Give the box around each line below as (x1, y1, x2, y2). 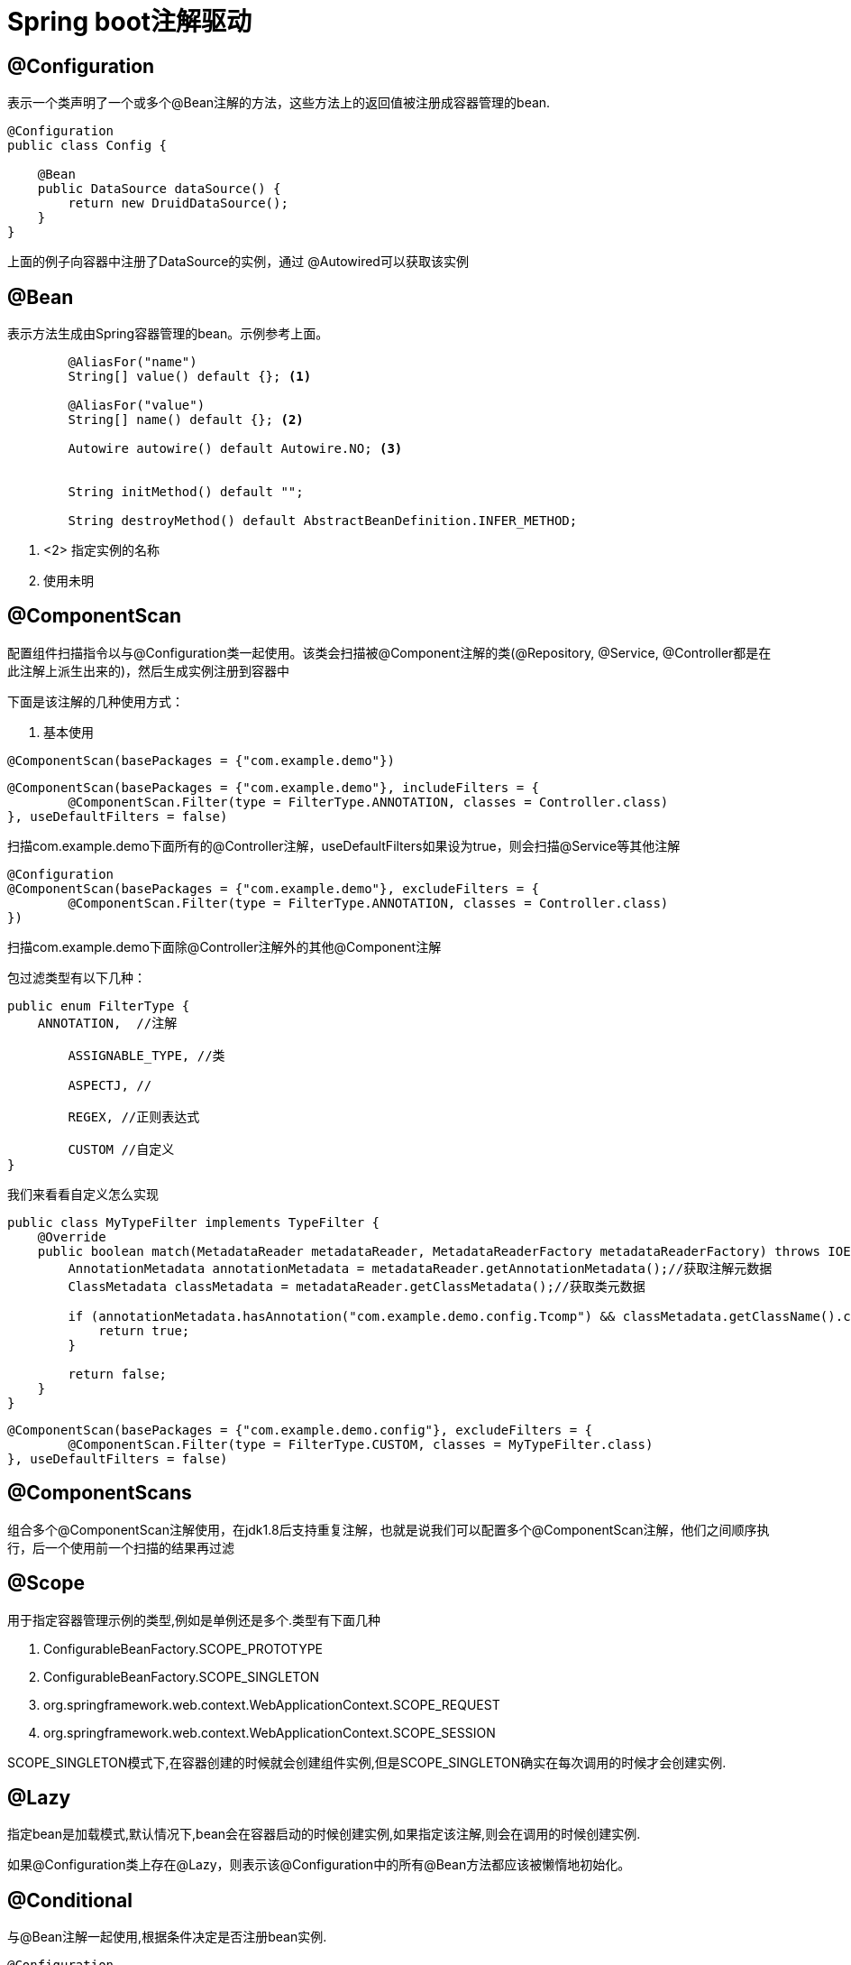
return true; (98, 1323, 190, 1338)
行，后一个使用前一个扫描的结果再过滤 (7, 1539, 234, 1555)
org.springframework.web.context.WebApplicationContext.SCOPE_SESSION (43, 1724, 496, 1740)
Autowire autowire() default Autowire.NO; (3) (68, 441, 403, 457)
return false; (68, 1366, 168, 1381)
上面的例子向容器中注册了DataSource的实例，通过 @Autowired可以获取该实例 (7, 254, 469, 270)
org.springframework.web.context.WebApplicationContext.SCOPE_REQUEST (43, 1696, 500, 1712)
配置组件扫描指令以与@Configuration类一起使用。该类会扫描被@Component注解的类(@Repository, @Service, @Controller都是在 (7, 644, 772, 660)
